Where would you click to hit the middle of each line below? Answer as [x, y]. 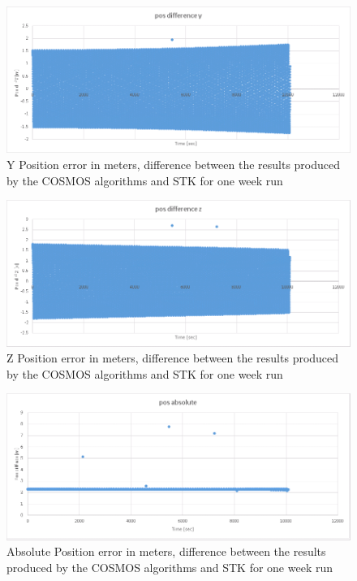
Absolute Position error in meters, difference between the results [166, 551]
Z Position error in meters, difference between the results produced [173, 358]
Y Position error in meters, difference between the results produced [174, 164]
